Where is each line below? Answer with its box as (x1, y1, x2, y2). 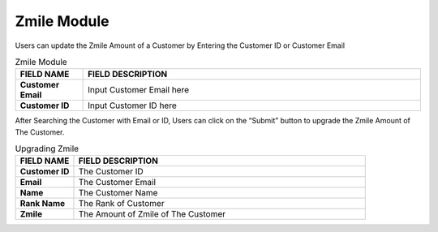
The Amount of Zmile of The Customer (78, 208, 226, 220)
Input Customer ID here (88, 100, 178, 111)
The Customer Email (78, 177, 157, 188)
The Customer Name (78, 187, 158, 199)
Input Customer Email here (88, 84, 190, 96)
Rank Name (19, 198, 66, 209)
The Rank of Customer (78, 198, 165, 209)
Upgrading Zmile (15, 143, 79, 154)
